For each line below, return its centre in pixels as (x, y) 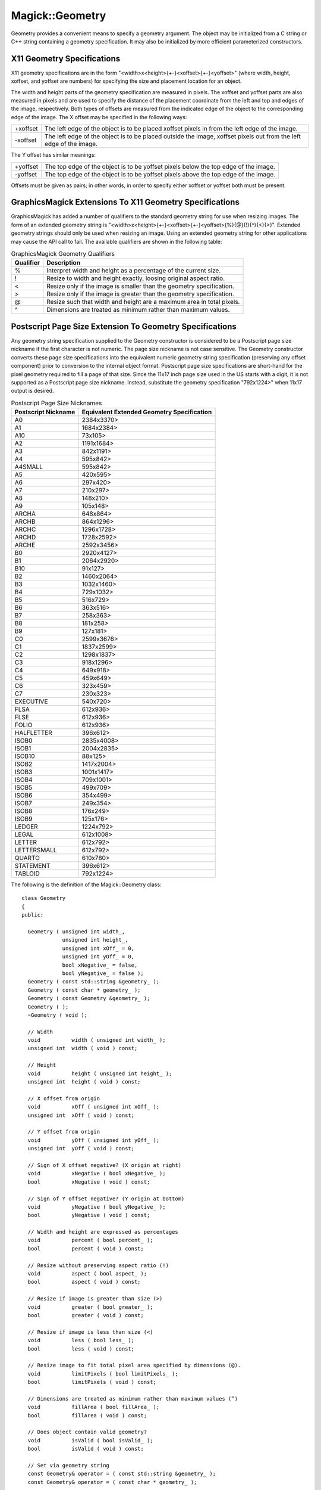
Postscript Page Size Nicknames (56, 403)
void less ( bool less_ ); (81, 1340)
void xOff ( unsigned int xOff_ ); (94, 1107)
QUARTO (27, 858)
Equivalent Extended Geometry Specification (147, 412)
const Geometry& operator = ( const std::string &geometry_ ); (122, 1474)
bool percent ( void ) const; (86, 1248)
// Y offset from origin (64, 1132)
